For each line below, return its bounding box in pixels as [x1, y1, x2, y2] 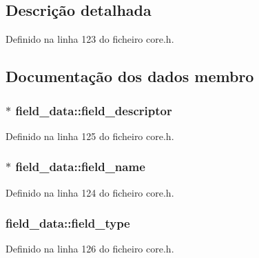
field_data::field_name [15, 158, 145, 175]
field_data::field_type [6, 215, 130, 232]
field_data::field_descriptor [15, 101, 172, 119]
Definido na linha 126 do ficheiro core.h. [6, 241, 174, 256]
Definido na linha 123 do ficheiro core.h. [6, 32, 174, 46]
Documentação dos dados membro [6, 66, 254, 87]
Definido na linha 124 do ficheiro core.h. [6, 185, 174, 199]
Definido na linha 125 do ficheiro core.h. [6, 128, 174, 143]
